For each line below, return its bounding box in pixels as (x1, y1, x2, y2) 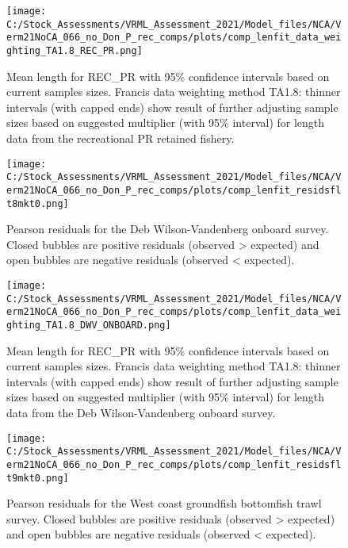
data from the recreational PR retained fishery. (6, 130, 235, 146)
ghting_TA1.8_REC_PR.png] (6, 44, 143, 56)
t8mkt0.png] (6, 197, 69, 209)
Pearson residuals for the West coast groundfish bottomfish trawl (6, 495, 322, 512)
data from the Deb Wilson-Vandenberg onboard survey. (6, 404, 276, 420)
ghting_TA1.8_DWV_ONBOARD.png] (6, 319, 171, 331)
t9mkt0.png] (6, 472, 69, 484)
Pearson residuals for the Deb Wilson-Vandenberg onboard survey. (6, 220, 329, 237)
